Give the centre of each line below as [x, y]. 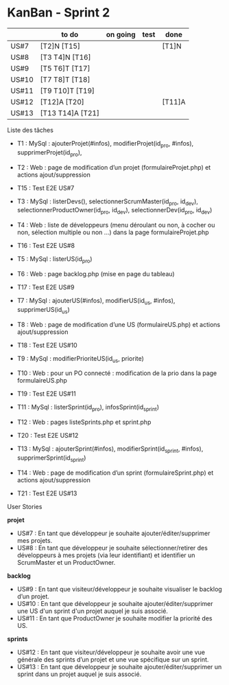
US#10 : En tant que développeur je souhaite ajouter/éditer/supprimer [115, 603]
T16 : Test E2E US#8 [46, 246]
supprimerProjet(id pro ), [49, 153]
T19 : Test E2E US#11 [47, 394]
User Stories [25, 506]
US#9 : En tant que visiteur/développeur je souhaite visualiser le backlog [120, 589]
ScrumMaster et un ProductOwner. [66, 562]
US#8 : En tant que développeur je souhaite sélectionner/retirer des [112, 548]
